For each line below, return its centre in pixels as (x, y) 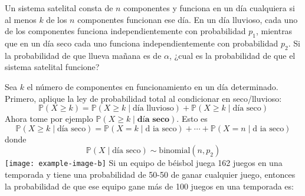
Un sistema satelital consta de (59, 8)
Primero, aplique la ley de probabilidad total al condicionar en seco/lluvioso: (143, 98)
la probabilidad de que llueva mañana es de (83, 55)
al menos (21, 19)
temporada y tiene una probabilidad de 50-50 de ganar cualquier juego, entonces (150, 174)
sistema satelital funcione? (52, 67)
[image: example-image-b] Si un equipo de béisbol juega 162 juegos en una (144, 163)
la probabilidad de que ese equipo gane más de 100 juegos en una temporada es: (149, 186)
